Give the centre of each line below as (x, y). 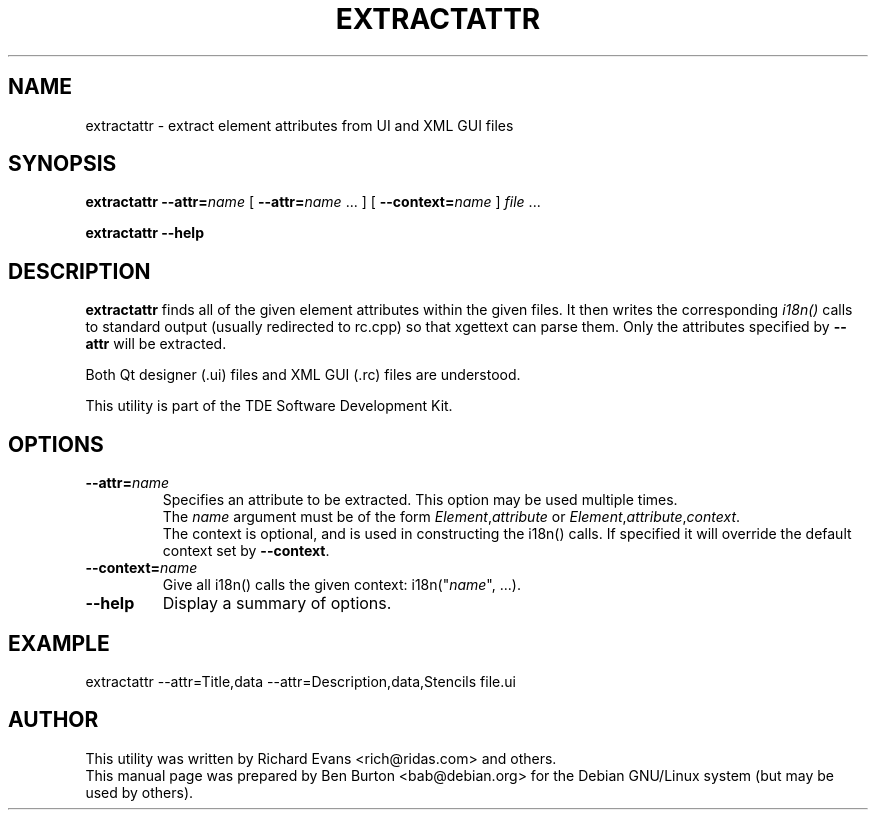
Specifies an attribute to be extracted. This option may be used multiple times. (420, 500)
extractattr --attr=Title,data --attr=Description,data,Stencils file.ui (300, 681)
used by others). (139, 792)
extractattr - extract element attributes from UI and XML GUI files (299, 125)
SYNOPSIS (62, 164)
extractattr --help (144, 233)
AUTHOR (53, 720)
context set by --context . (246, 551)
